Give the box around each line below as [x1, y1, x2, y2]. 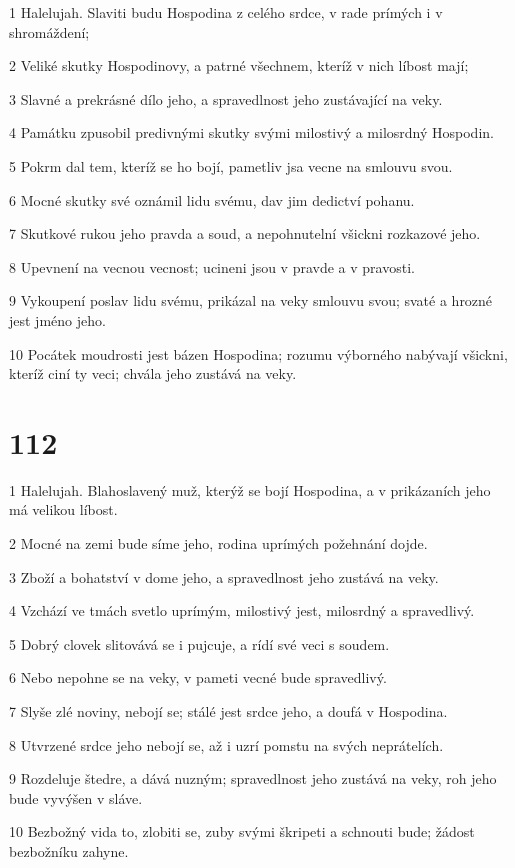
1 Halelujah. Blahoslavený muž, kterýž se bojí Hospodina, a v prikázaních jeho [9, 479, 491, 500]
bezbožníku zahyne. [9, 840, 129, 861]
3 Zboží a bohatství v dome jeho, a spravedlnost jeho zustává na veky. [9, 566, 439, 587]
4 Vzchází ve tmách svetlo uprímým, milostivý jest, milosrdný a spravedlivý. [9, 600, 475, 621]
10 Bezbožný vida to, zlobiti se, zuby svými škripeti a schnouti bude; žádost [9, 821, 475, 842]
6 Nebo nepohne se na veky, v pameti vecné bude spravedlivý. [9, 667, 387, 688]
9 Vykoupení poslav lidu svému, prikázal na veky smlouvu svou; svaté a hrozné [9, 290, 493, 311]
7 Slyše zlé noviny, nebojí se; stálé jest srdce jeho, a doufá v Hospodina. [9, 701, 448, 721]
